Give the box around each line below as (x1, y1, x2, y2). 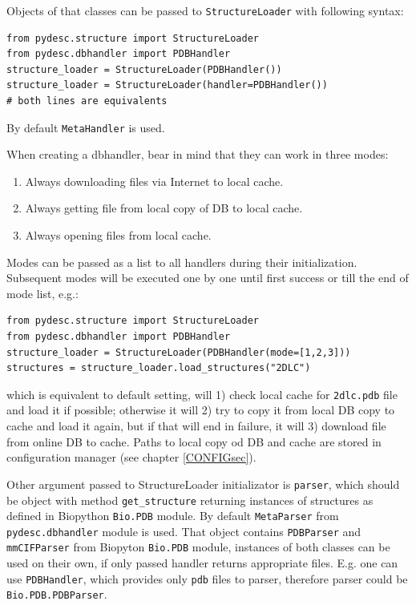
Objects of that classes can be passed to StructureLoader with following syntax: (6, 2, 404, 18)
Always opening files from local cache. (25, 227, 212, 244)
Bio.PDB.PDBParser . (6, 586, 107, 603)
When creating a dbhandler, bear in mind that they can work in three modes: (6, 146, 389, 163)
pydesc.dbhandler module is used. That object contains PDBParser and (6, 522, 361, 539)
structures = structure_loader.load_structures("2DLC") (6, 362, 311, 374)
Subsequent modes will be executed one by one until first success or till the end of (6, 269, 409, 286)
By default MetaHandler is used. (6, 119, 165, 135)
